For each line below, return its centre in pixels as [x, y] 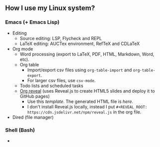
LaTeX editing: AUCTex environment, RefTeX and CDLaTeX [80, 44]
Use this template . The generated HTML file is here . [80, 101]
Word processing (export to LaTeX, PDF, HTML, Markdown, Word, [87, 54]
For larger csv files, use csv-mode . [61, 80]
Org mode [23, 49]
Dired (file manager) [33, 117]
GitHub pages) [35, 96]
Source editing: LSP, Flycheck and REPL [61, 38]
